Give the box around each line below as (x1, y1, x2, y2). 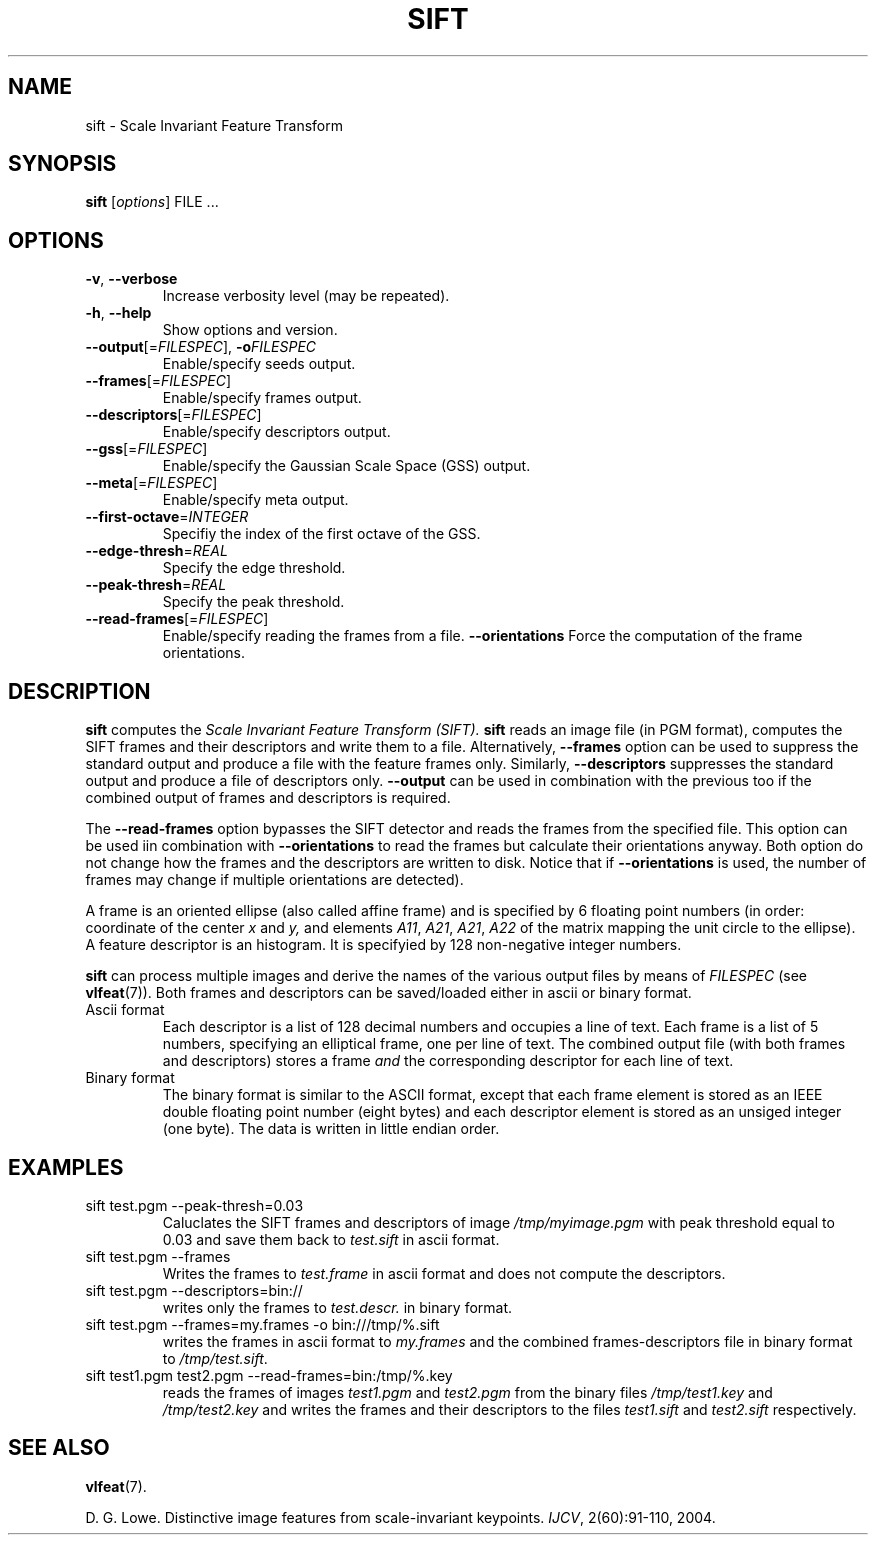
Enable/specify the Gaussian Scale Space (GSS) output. (162, 457, 531, 475)
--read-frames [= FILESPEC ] (85, 610, 269, 628)
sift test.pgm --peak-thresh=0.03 (85, 1196, 304, 1214)
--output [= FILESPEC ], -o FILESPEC (85, 338, 317, 356)
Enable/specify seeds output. (162, 355, 356, 373)
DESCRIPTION (8, 678, 151, 704)
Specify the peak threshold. (162, 593, 345, 611)
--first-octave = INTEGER (85, 508, 249, 526)
